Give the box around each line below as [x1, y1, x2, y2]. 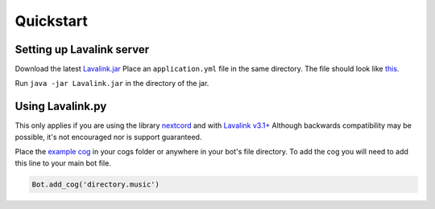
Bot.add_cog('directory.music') [31, 179, 160, 189]
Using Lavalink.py [14, 100, 107, 113]
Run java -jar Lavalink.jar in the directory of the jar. [14, 79, 209, 88]
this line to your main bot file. [14, 158, 112, 168]
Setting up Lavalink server [14, 43, 150, 56]
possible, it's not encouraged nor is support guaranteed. [14, 132, 202, 141]
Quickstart [14, 12, 89, 30]
